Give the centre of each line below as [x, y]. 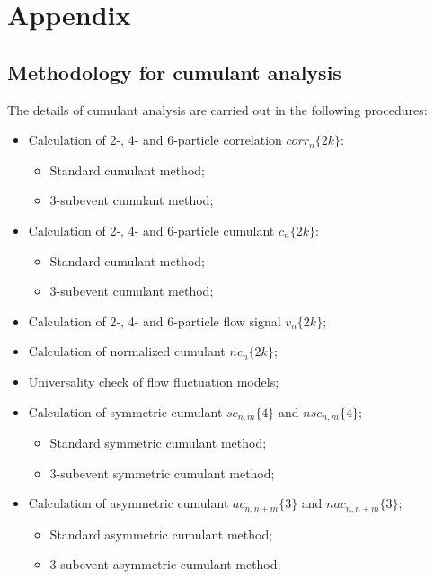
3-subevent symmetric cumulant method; [162, 472]
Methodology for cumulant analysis [174, 71]
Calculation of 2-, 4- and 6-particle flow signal [155, 321]
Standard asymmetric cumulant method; [161, 534]
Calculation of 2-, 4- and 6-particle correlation [155, 140]
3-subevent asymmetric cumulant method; [165, 564]
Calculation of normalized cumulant [127, 351]
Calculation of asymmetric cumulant [128, 503]
